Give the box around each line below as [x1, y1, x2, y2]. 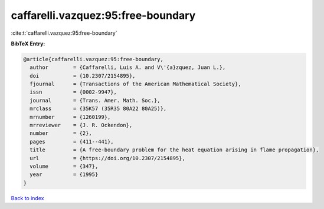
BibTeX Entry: [11, 40, 45, 47]
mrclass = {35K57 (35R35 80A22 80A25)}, [30, 105, 167, 112]
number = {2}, [30, 130, 93, 137]
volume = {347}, [30, 163, 99, 170]
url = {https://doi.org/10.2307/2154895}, [30, 155, 185, 161]
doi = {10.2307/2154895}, [30, 72, 136, 79]
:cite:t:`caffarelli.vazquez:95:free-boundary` [11, 29, 117, 37]
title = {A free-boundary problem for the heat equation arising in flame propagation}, [30, 147, 319, 153]
